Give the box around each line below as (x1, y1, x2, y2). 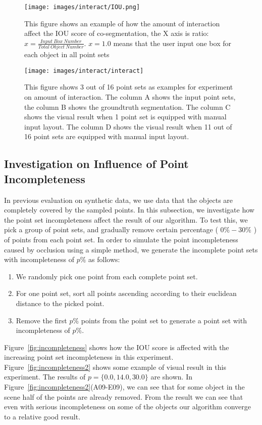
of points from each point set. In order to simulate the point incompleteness (4, 234, 238, 244)
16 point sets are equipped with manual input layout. (24, 131, 189, 142)
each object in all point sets (24, 49, 110, 60)
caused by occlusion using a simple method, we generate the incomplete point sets (4, 244, 258, 254)
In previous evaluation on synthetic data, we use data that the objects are (4, 194, 233, 205)
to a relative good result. (4, 411, 81, 421)
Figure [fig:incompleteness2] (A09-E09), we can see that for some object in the (4, 381, 245, 392)
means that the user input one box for (113, 37, 231, 48)
